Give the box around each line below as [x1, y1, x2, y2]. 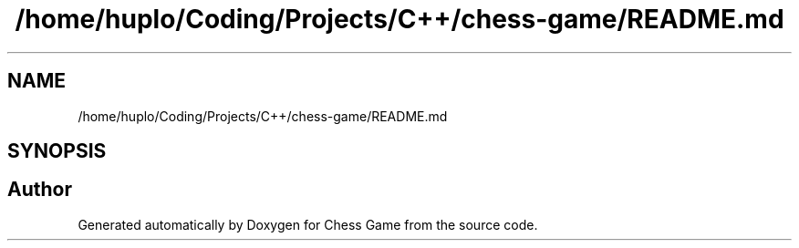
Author [7, 178, 72, 201]
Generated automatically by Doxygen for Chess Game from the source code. [78, 216, 538, 232]
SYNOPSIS [7, 139, 107, 163]
